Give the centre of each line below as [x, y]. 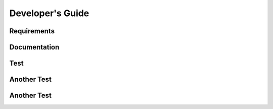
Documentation [34, 47]
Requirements [32, 31]
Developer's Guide [49, 13]
